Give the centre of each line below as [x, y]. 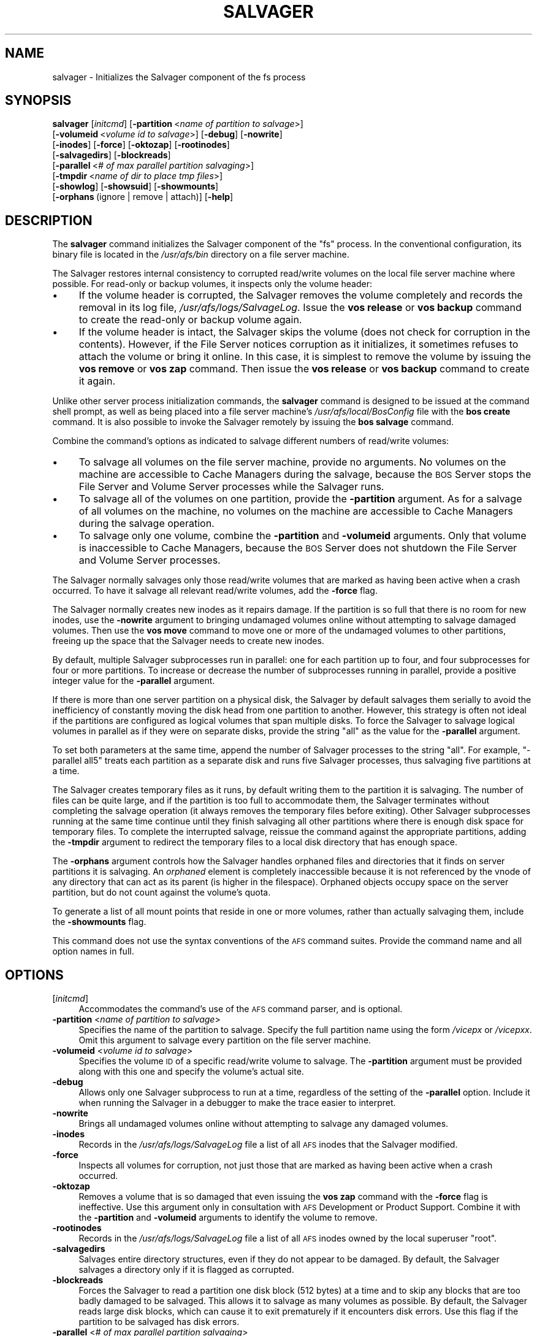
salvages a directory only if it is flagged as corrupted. [186, 1270]
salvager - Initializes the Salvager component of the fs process [179, 77]
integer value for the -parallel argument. [134, 681]
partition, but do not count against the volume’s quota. [162, 893]
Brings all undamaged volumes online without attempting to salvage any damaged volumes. [264, 1124]
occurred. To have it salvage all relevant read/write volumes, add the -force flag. [215, 591]
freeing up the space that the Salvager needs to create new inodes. [188, 641]
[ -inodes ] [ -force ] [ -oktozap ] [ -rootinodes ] [141, 145]
